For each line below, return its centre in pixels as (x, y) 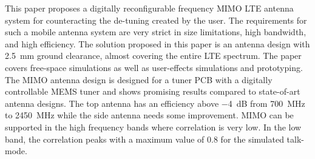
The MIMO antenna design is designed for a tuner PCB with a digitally (139, 79)
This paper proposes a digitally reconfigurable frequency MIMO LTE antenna (149, 8)
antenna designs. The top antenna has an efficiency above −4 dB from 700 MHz (155, 103)
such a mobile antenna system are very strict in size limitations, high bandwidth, (156, 32)
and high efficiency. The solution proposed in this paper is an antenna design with (157, 43)
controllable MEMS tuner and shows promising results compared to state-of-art (153, 91)
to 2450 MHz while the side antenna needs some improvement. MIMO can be (149, 115)
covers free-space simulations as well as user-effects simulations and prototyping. (154, 67)
